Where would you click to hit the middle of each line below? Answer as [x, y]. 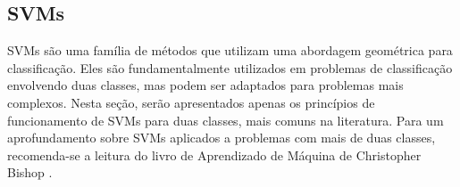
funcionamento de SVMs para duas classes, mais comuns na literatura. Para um [226, 120]
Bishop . [30, 172]
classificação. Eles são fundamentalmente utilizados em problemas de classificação [230, 67]
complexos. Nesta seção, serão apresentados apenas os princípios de [191, 102]
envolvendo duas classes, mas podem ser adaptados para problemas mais [205, 85]
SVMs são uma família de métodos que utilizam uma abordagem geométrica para [230, 50]
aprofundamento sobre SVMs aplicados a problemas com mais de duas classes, [222, 138]
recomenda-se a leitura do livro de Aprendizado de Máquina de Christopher [214, 154]
